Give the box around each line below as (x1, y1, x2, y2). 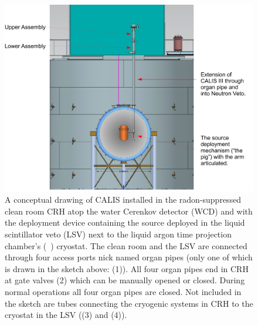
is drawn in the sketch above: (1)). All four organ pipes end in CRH (5, 262, 249, 274)
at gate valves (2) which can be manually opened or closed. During (5, 274, 245, 286)
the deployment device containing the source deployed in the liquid (5, 216, 245, 229)
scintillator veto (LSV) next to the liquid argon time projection (5, 227, 232, 240)
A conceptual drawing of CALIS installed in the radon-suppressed (5, 193, 242, 206)
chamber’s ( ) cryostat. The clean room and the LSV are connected (5, 239, 247, 252)
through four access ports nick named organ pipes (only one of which (5, 251, 253, 263)
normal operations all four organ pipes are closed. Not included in (5, 285, 242, 297)
